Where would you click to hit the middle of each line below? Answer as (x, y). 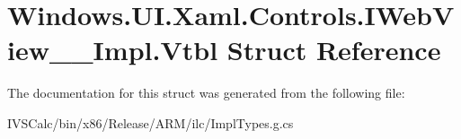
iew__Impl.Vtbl (113, 50)
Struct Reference (334, 50)
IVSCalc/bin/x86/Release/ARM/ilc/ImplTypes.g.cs (151, 122)
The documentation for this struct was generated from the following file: (206, 93)
